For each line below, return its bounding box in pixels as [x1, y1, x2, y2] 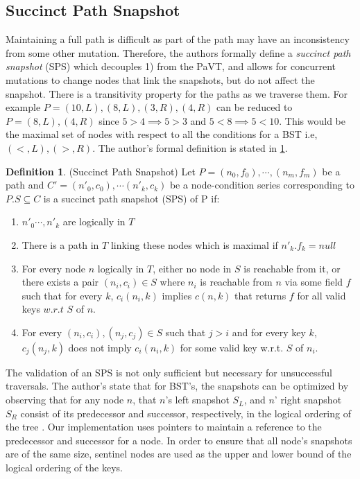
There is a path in [22, 237, 99, 252]
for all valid [297, 288, 346, 302]
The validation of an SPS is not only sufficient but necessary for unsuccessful [6, 365, 332, 379]
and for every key [232, 324, 306, 339]
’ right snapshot [274, 392, 342, 407]
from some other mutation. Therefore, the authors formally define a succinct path [6, 45, 351, 60]
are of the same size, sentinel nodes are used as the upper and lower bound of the [6, 446, 352, 461]
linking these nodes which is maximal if [110, 237, 278, 252]
